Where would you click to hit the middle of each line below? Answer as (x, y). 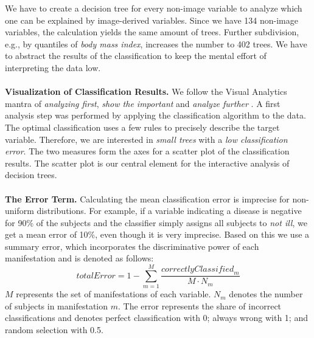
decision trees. (31, 175)
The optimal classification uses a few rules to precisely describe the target (142, 127)
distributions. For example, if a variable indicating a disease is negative (169, 211)
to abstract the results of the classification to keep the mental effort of (136, 56)
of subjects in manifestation (57, 305)
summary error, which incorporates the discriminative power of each (132, 246)
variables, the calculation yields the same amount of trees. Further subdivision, (152, 32)
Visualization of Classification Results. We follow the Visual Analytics (146, 91)
